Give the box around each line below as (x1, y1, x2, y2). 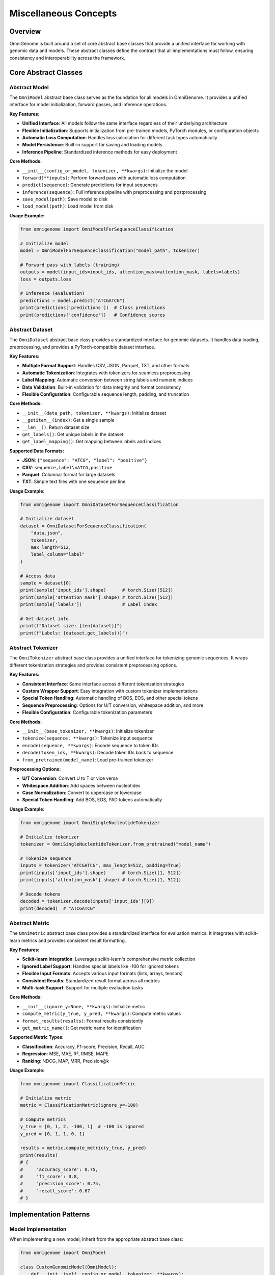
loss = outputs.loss (20, 276, 71, 282)
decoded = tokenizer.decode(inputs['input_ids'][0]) (20, 898, 155, 904)
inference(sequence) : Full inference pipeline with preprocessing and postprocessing (22, 189, 207, 195)
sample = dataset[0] (20, 580, 71, 586)
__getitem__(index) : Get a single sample (22, 417, 115, 423)
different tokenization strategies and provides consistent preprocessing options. (9, 662, 178, 668)
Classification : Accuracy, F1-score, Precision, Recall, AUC (22, 1043, 145, 1050)
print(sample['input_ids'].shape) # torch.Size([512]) (20, 587, 174, 593)
